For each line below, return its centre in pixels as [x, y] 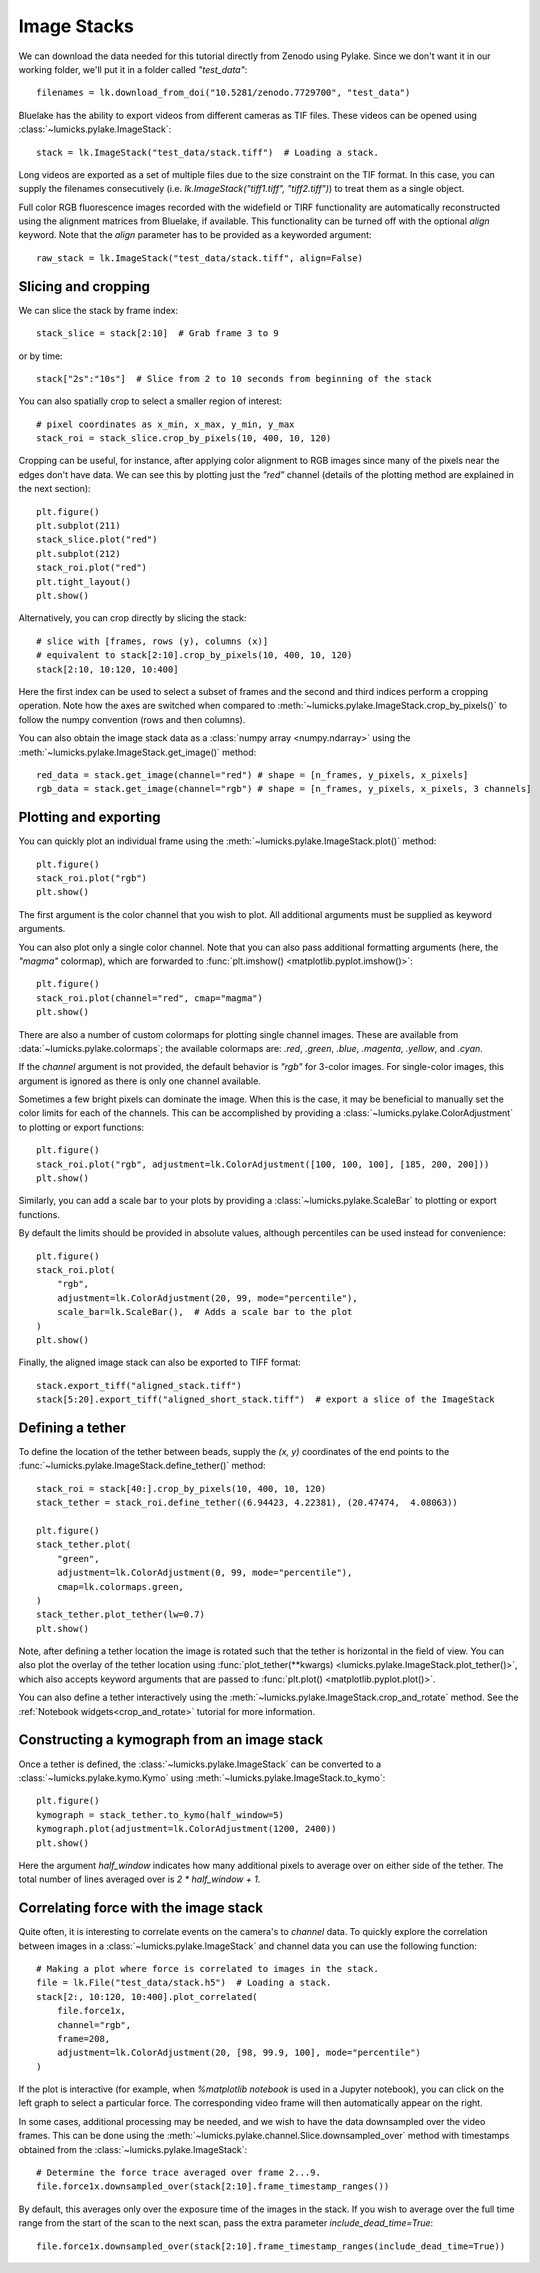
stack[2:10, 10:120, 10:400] [107, 669]
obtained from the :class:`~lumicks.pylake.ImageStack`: [133, 2149]
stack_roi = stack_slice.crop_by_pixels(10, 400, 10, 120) [184, 438]
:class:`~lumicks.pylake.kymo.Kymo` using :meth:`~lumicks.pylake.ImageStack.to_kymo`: [202, 1777]
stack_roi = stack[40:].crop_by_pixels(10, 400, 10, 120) [181, 1488]
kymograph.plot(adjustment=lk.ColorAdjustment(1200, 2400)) [186, 1829]
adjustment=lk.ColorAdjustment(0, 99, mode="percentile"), [204, 1573]
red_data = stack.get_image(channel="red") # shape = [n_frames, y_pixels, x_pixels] [252, 774]
